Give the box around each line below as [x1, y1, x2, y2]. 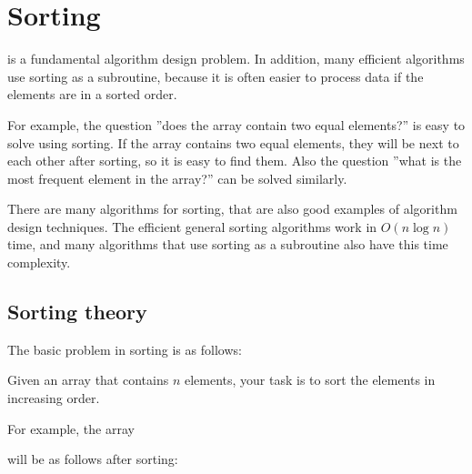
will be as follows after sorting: [7, 449, 178, 469]
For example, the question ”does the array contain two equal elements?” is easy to [7, 115, 466, 134]
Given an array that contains [7, 370, 169, 389]
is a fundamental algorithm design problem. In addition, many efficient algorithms [7, 49, 465, 68]
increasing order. [7, 388, 100, 408]
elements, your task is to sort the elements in [184, 370, 436, 389]
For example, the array [7, 419, 135, 438]
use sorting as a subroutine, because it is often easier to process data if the [7, 66, 424, 86]
